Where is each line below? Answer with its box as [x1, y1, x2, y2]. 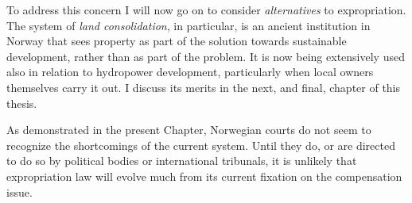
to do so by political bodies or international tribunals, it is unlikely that [6, 152, 357, 169]
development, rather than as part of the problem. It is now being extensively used [6, 48, 405, 64]
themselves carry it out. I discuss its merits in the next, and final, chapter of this [6, 79, 401, 95]
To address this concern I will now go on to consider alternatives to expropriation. [6, 2, 406, 17]
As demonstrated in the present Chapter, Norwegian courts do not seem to [6, 121, 371, 138]
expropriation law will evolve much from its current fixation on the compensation [6, 167, 402, 184]
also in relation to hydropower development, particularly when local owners [6, 63, 374, 80]
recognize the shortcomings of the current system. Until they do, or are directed [6, 136, 395, 153]
